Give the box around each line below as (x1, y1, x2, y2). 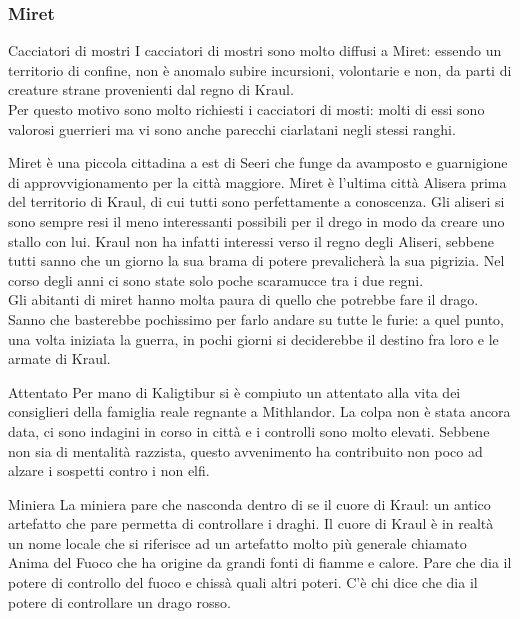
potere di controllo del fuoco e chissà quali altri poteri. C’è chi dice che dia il (8, 572, 478, 593)
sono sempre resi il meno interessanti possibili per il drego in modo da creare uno (8, 210, 505, 231)
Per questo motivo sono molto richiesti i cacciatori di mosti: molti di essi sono (8, 99, 485, 119)
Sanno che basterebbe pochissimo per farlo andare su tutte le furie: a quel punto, (8, 308, 504, 329)
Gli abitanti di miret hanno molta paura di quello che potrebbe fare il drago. (8, 289, 479, 310)
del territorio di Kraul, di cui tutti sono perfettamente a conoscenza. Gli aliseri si (8, 191, 505, 212)
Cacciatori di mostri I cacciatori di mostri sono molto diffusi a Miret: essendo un (8, 40, 502, 61)
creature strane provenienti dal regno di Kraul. (8, 79, 294, 100)
